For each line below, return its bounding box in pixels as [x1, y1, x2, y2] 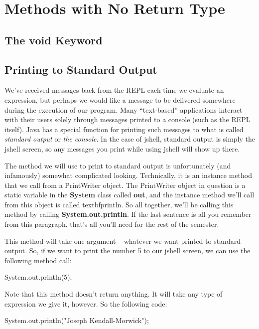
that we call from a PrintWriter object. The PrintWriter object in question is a [4, 179, 246, 190]
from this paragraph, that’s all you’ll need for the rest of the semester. [4, 219, 219, 229]
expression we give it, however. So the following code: [4, 298, 167, 309]
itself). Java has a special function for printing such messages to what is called [4, 124, 244, 134]
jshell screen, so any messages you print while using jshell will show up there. [4, 143, 240, 154]
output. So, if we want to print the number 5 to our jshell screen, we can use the [4, 245, 251, 256]
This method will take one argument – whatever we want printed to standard [4, 235, 241, 246]
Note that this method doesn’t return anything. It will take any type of [4, 289, 223, 299]
